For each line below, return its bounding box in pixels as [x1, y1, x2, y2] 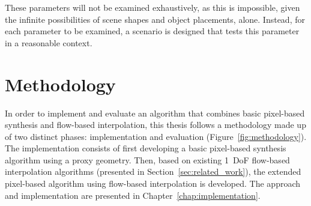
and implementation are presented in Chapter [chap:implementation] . [5, 189, 261, 201]
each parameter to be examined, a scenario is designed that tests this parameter [5, 25, 300, 37]
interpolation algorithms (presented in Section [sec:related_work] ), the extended [5, 165, 301, 178]
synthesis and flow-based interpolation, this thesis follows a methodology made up [5, 118, 306, 131]
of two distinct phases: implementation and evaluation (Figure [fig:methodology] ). [5, 130, 307, 142]
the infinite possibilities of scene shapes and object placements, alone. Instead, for [5, 13, 305, 25]
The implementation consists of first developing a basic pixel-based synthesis [5, 142, 286, 154]
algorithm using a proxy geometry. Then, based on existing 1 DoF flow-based [5, 153, 290, 166]
